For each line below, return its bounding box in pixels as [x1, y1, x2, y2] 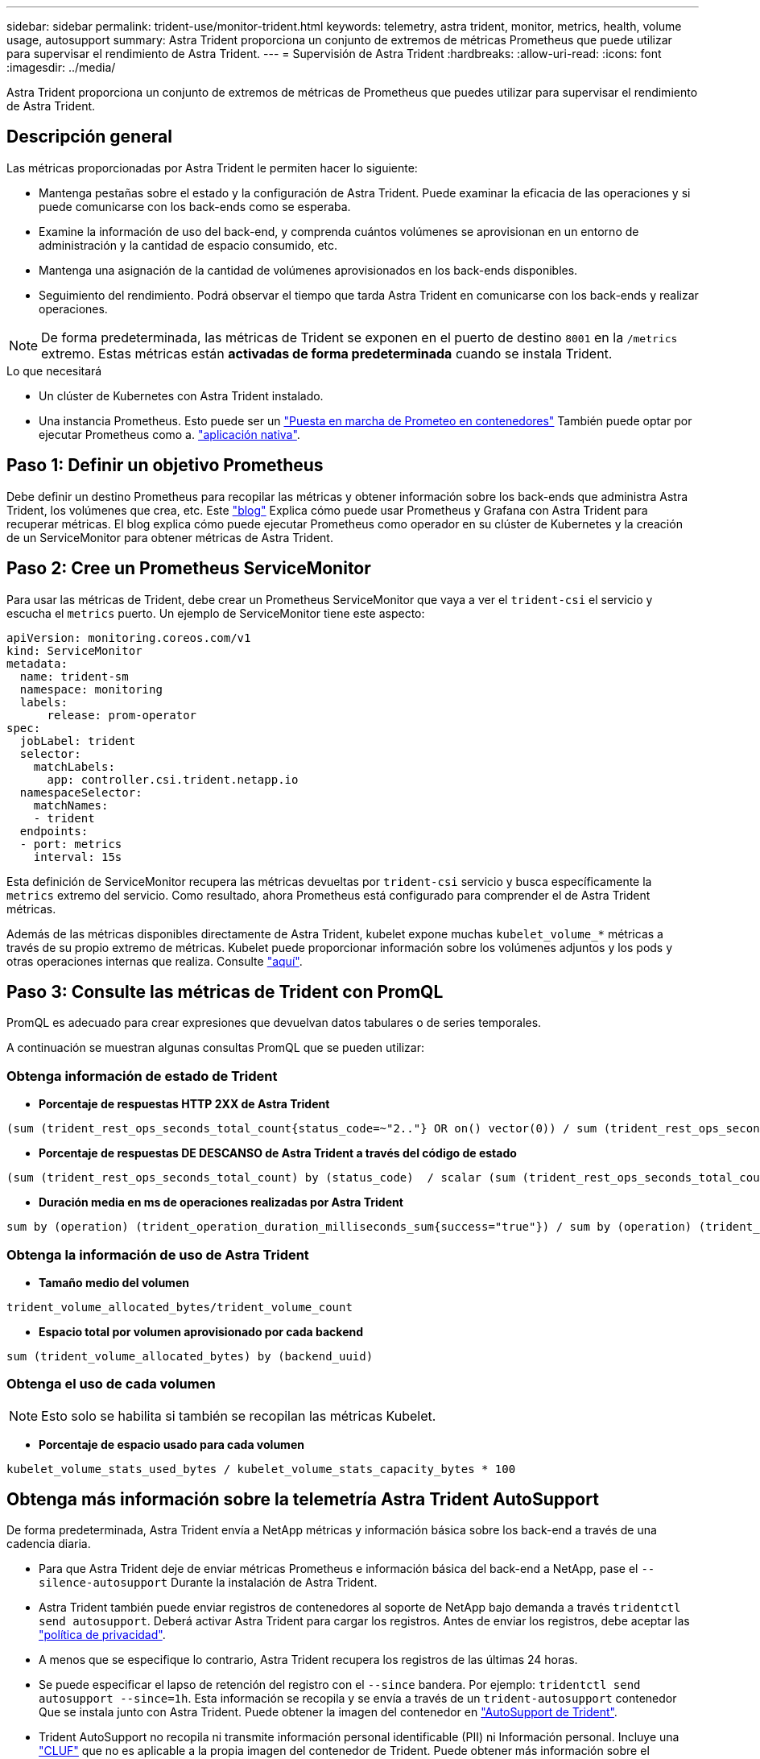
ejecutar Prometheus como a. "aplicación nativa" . [39, 427, 300, 441]
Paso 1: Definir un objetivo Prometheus [6, 455, 324, 476]
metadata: [6, 656, 68, 670]
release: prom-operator [47, 708, 197, 722]
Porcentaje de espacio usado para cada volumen [39, 1437, 304, 1451]
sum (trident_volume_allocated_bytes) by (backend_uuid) [6, 1349, 374, 1363]
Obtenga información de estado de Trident [6, 1067, 278, 1084]
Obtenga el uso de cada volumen [6, 1376, 216, 1393]
